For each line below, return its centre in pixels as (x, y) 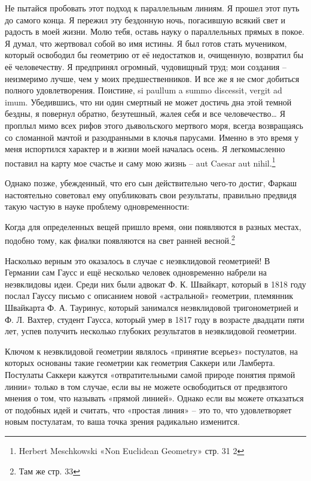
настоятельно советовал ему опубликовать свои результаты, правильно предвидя (151, 194)
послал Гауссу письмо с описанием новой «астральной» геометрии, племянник (149, 296)
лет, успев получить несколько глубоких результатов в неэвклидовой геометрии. (151, 331)
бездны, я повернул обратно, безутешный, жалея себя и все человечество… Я (145, 114)
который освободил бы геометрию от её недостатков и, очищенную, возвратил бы (154, 55)
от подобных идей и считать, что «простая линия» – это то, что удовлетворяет (148, 409)
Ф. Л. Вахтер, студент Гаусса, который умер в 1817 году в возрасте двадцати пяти (155, 319)
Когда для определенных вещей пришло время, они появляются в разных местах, (153, 226)
